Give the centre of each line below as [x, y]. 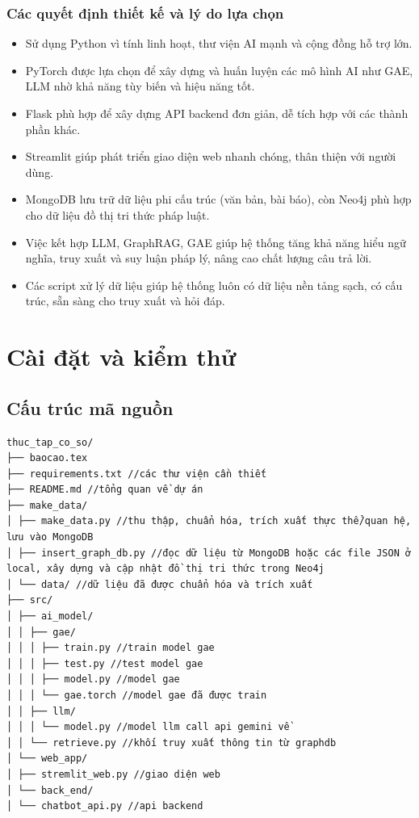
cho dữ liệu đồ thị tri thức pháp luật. [117, 214]
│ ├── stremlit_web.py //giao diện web [113, 774]
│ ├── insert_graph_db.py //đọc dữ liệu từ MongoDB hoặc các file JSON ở [209, 553]
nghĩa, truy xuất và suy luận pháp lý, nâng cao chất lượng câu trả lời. [199, 258]
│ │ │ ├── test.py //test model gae [105, 663]
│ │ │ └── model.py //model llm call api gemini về [148, 727]
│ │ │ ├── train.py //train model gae [111, 648]
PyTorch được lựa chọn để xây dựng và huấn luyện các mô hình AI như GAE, [219, 70]
